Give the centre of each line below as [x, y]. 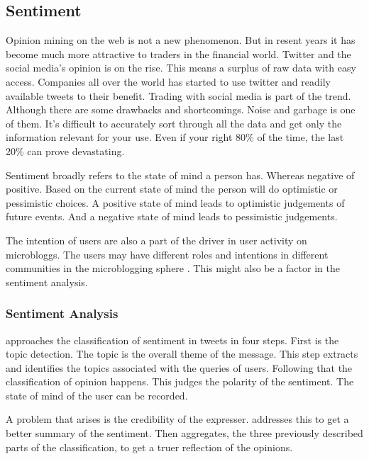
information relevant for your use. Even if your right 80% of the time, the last [175, 137]
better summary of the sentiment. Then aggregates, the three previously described [184, 433]
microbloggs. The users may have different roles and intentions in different [167, 254]
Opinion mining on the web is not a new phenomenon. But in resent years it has [181, 40]
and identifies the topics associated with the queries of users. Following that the [179, 367]
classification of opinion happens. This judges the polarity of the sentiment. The [180, 381]
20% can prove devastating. [65, 151]
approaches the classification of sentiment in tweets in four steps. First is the [172, 340]
